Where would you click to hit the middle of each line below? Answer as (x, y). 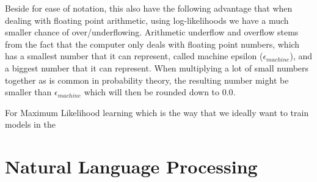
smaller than (28, 92)
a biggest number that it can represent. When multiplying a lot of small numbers (157, 67)
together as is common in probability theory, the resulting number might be (147, 80)
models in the (30, 124)
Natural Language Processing (131, 166)
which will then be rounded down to (152, 92)
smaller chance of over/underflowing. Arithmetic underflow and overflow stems (152, 32)
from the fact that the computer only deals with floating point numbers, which (152, 44)
